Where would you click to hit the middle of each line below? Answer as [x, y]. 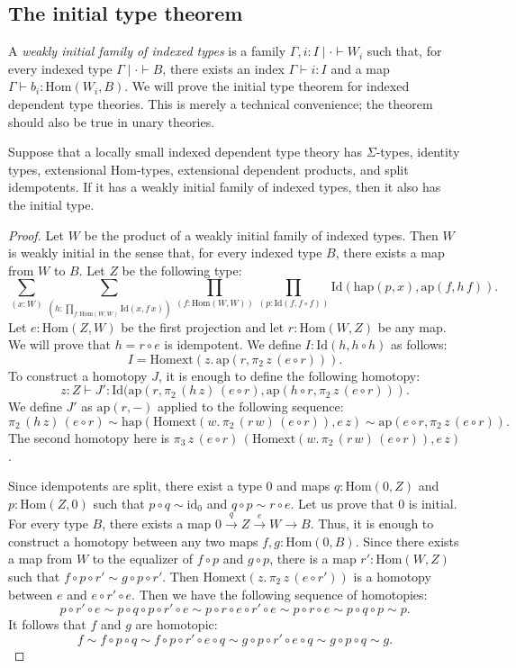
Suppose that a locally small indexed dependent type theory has [186, 152]
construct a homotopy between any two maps [133, 541]
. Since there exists [407, 541]
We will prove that [59, 344]
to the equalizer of [143, 559]
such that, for [404, 51]
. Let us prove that [342, 503]
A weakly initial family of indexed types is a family [147, 51]
